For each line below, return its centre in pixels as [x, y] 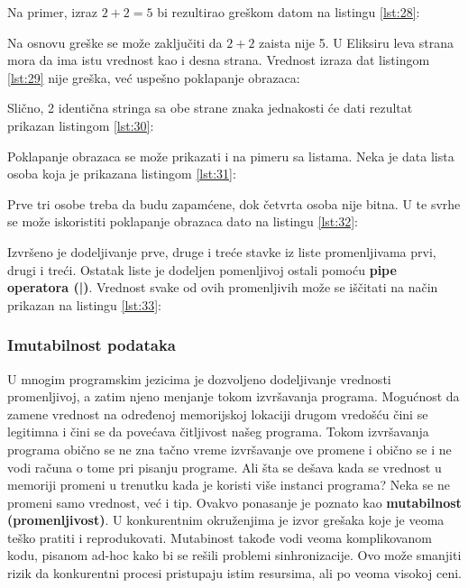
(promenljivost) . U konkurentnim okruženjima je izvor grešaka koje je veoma [226, 520]
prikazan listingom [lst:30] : [81, 125]
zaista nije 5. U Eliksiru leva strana [357, 42]
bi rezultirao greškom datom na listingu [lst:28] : [289, 12]
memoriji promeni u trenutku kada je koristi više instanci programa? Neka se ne [229, 485]
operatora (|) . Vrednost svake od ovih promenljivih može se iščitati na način [223, 287]
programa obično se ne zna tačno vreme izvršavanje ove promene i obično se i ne [229, 449]
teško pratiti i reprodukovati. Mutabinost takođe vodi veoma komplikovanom [220, 537]
